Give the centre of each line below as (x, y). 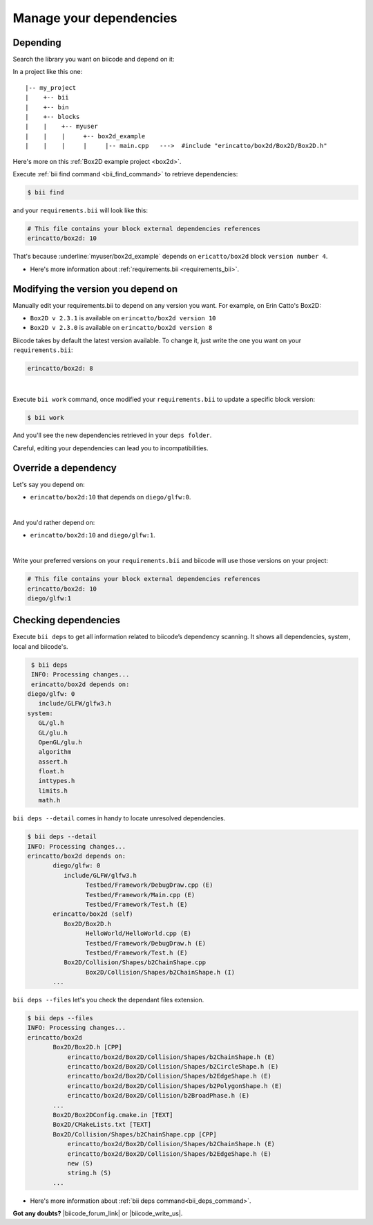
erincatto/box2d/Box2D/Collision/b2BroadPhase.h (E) (159, 1096)
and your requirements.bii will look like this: (80, 210)
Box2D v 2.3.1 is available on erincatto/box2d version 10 (123, 317)
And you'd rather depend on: (54, 522)
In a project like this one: (48, 72)
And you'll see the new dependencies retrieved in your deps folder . (112, 435)
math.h (49, 800)
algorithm (55, 752)
